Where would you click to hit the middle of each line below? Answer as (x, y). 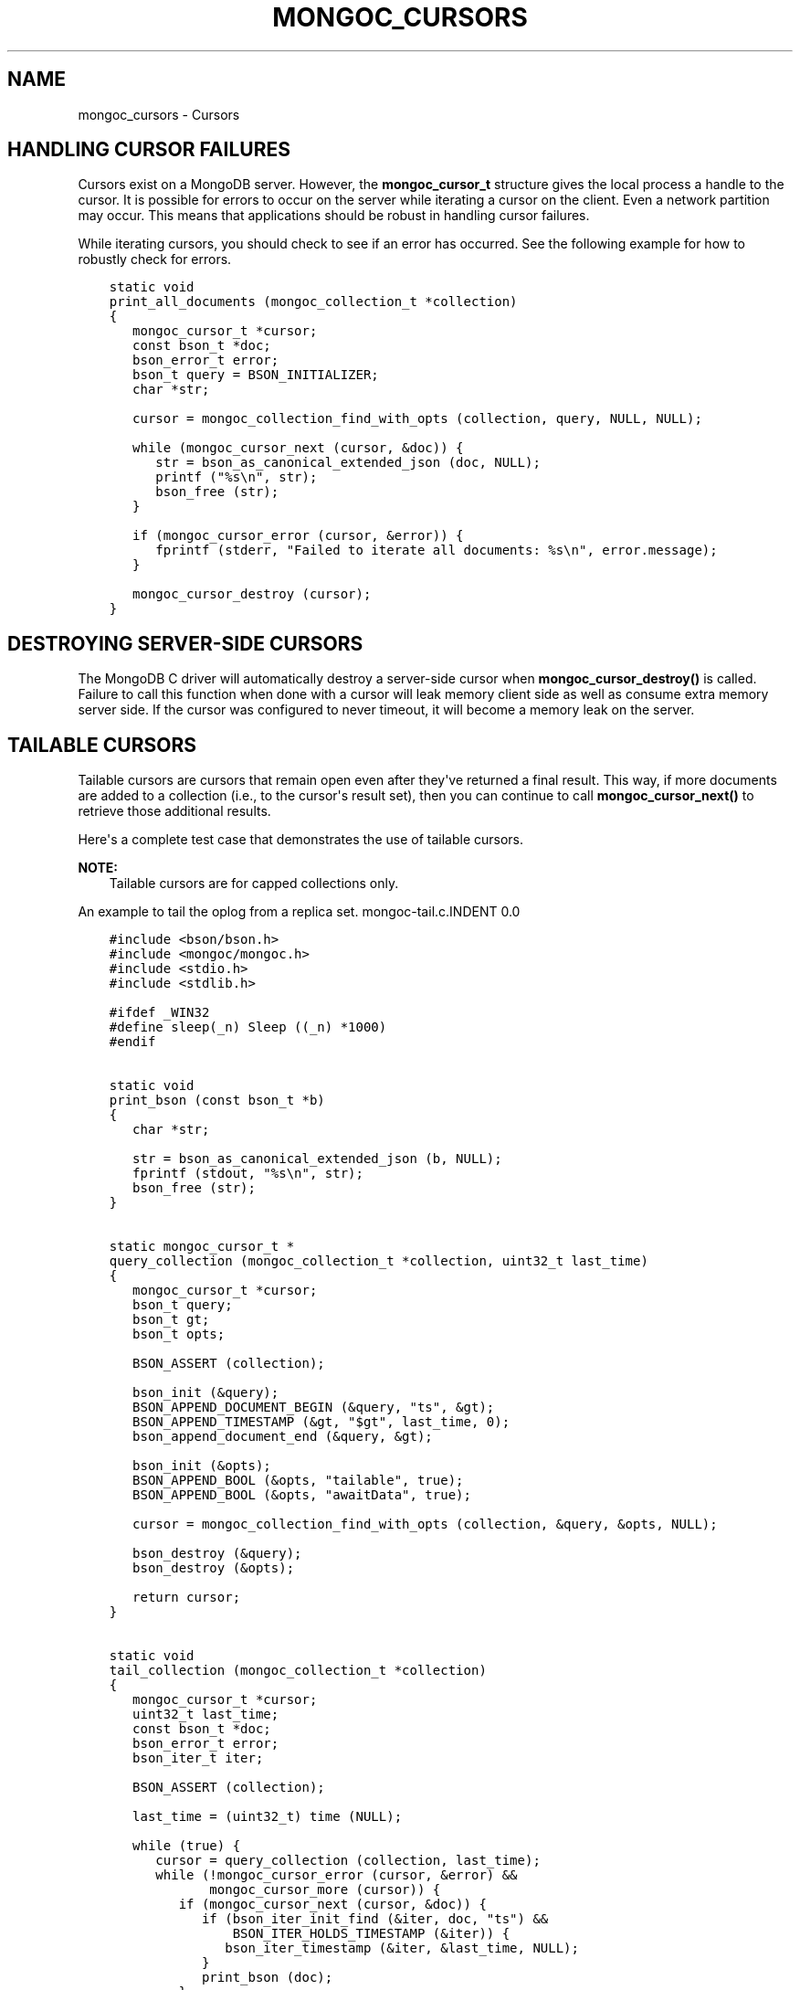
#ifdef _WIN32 (159, 1013)
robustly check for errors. (155, 259)
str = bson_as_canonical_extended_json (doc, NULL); (348, 463)
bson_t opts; (179, 1334)
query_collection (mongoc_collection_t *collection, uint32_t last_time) (379, 1261)
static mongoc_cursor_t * (202, 1247)
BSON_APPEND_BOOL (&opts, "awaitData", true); (302, 1495)
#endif (132, 1042)
